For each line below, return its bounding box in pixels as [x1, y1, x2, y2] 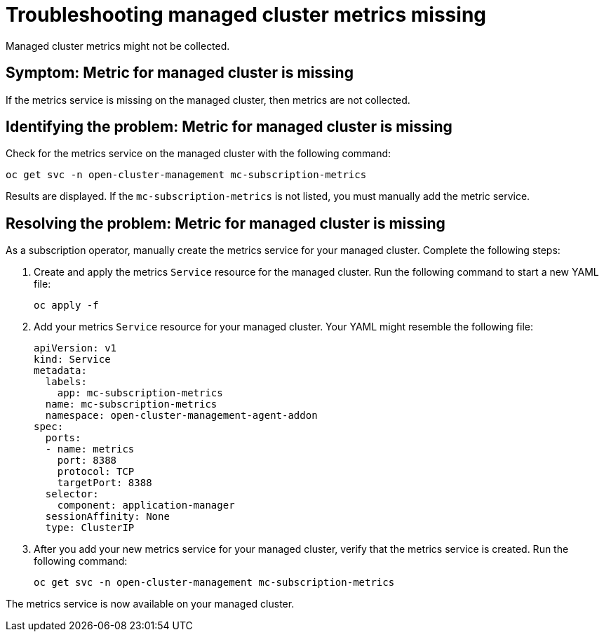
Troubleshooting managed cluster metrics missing [6, 3, 487, 27]
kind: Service [34, 354, 111, 366]
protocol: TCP [57, 466, 135, 478]
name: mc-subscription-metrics [45, 398, 217, 410]
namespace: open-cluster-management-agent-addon [45, 410, 318, 422]
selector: [45, 488, 99, 500]
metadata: [34, 365, 87, 377]
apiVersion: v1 [34, 342, 117, 354]
